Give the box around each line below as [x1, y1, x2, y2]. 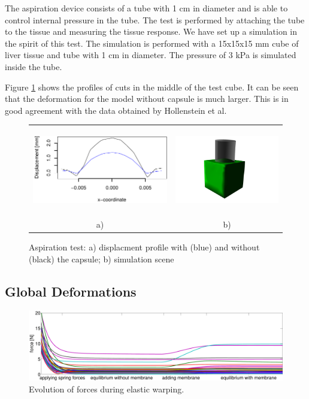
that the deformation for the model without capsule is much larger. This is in [5, 92, 289, 105]
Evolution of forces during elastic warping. [29, 382, 184, 395]
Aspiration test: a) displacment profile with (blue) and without [29, 241, 260, 253]
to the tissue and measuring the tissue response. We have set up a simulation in [5, 25, 298, 38]
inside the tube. [5, 60, 62, 72]
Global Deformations [5, 282, 137, 300]
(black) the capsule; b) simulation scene [29, 252, 174, 265]
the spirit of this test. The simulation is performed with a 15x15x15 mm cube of [5, 37, 299, 49]
